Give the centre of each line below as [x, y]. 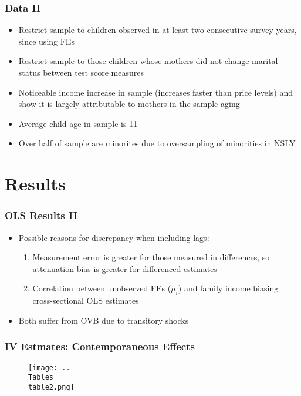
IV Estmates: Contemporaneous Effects [100, 346]
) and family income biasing [228, 288]
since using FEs [46, 41]
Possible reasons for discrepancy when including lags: [114, 237]
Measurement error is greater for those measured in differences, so [151, 257]
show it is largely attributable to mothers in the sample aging [129, 104]
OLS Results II [41, 215]
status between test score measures [81, 72]
